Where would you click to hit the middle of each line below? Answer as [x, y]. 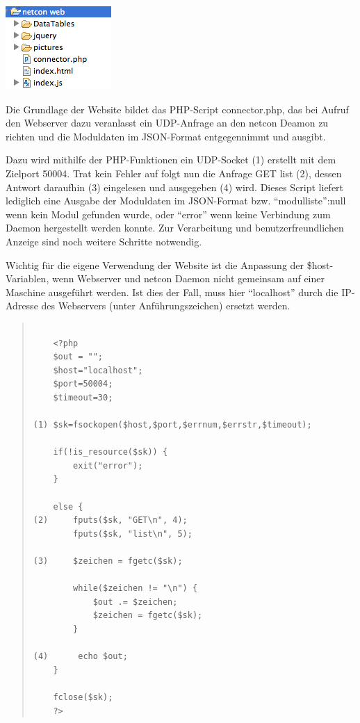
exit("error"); [108, 465]
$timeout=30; [83, 397]
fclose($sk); [83, 697]
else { [68, 506]
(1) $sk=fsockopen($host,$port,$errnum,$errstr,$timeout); [172, 425]
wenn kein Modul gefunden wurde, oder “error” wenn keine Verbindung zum [168, 214]
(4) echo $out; [80, 657]
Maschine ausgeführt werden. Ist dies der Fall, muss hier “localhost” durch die [172, 292]
